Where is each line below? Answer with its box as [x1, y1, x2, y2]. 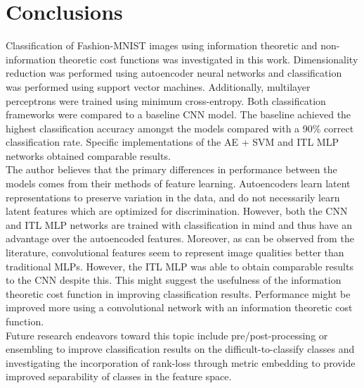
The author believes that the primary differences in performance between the [6, 162, 337, 177]
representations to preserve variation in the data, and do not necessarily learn [6, 189, 340, 204]
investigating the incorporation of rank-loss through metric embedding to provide [6, 355, 356, 370]
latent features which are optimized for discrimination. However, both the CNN [6, 204, 348, 218]
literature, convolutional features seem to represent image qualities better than [6, 245, 344, 260]
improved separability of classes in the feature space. [6, 369, 232, 384]
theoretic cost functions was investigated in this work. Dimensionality [58, 51, 358, 66]
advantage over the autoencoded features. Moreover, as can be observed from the [6, 231, 354, 246]
